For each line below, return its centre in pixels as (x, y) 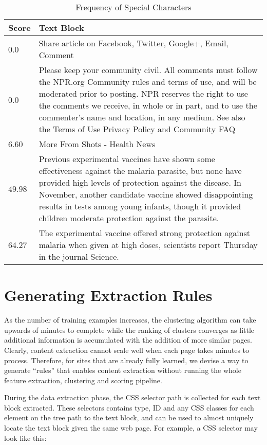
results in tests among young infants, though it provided (140, 206)
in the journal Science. (79, 256)
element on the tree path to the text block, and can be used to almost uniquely (129, 417)
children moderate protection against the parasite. (129, 218)
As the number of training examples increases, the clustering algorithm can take (130, 320)
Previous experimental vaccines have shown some (127, 159)
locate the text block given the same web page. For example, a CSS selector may (131, 428)
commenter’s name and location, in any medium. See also (142, 117)
